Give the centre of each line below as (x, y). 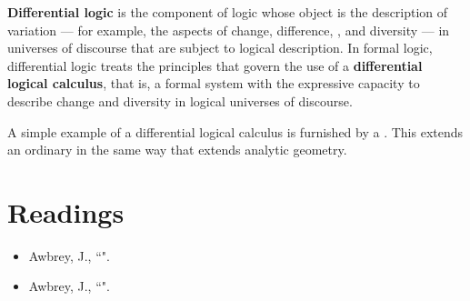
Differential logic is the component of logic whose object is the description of (228, 12)
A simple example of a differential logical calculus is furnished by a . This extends (235, 131)
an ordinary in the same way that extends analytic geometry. (177, 150)
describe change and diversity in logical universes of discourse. (180, 100)
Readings (66, 211)
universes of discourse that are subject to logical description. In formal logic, (220, 48)
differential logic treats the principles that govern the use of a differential (215, 65)
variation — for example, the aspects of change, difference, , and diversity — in (229, 30)
